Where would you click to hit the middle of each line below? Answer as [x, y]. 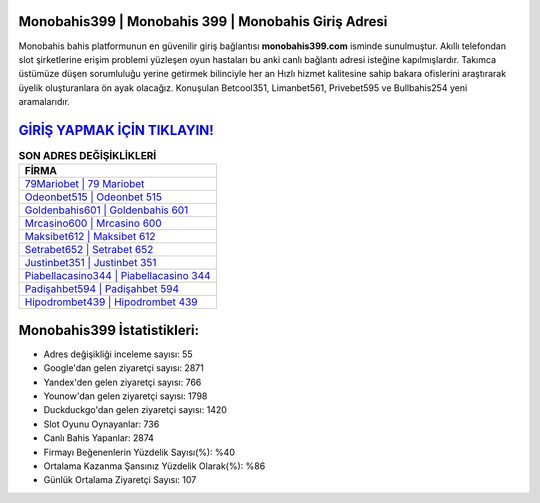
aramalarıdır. [44, 102]
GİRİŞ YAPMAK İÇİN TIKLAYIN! [116, 130]
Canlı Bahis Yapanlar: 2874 [99, 438]
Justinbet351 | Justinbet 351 [90, 263]
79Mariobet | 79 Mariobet [84, 184]
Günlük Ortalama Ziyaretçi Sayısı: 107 [120, 480]
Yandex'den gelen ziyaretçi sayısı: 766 [122, 382]
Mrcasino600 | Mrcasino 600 [93, 223]
